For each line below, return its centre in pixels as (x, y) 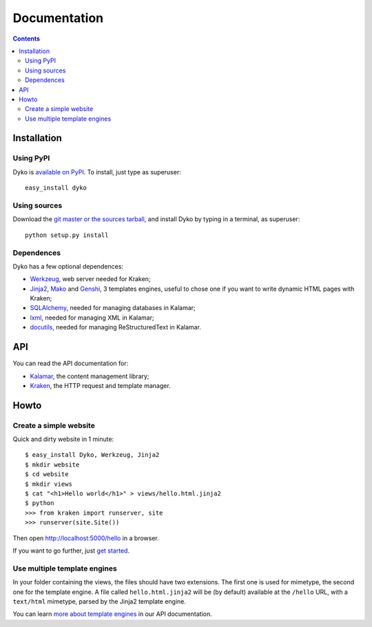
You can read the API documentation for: (71, 363)
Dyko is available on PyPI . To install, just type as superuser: (97, 172)
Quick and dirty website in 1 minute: (63, 439)
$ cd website (47, 474)
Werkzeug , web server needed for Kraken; (90, 279)
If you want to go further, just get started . (71, 551)
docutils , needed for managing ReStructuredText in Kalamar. (115, 327)
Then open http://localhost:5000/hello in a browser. (86, 538)
